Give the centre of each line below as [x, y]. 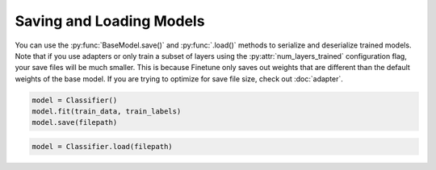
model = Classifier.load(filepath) [102, 147]
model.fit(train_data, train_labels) [107, 112]
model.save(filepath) [75, 122]
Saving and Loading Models [110, 21]
